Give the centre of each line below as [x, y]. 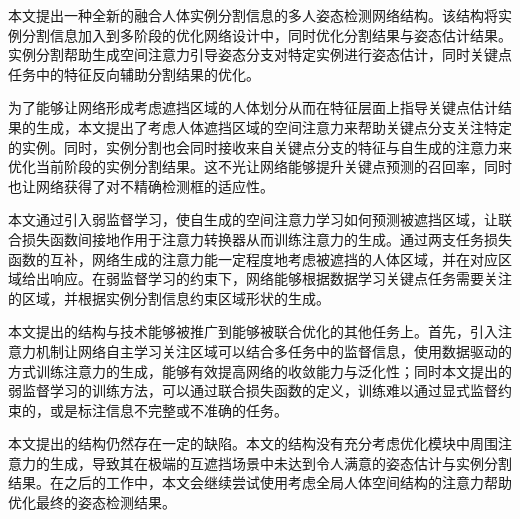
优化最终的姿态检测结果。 [92, 502]
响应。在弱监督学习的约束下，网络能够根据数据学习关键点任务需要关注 [280, 278]
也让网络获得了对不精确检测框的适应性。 [141, 185]
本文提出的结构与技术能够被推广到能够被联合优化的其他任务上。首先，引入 [253, 331]
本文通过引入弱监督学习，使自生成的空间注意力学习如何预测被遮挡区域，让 [253, 219]
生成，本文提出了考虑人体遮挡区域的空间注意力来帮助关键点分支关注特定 [273, 126]
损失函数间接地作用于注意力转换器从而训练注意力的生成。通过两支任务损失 [266, 238]
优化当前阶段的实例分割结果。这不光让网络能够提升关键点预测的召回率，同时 [260, 166]
